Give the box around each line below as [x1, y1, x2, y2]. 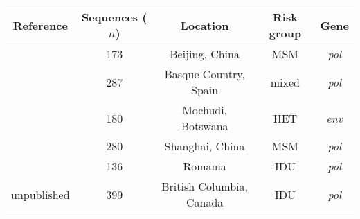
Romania [183, 158, 226, 174]
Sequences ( [81, 9, 147, 25]
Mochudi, [182, 102, 228, 118]
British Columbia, [161, 178, 249, 194]
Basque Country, [164, 66, 245, 82]
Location [180, 17, 229, 33]
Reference [12, 17, 68, 33]
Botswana [181, 118, 228, 134]
